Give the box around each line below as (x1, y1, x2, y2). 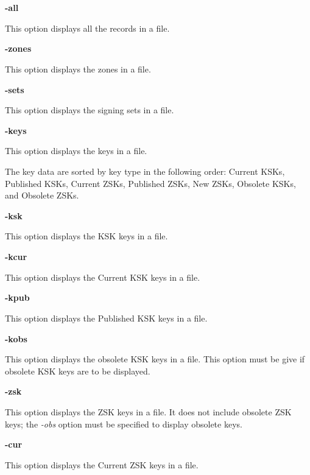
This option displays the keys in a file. (5, 144, 147, 157)
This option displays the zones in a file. (5, 62, 151, 75)
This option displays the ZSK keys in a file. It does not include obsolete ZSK (5, 406, 292, 418)
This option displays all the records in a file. (5, 21, 170, 34)
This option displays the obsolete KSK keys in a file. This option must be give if (5, 353, 305, 365)
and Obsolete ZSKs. (5, 189, 79, 202)
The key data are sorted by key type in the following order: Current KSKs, (5, 165, 285, 177)
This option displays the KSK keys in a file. (5, 230, 168, 242)
